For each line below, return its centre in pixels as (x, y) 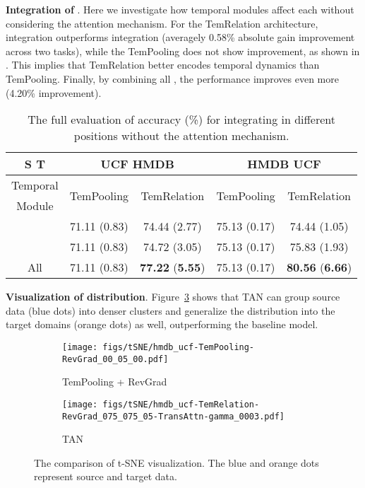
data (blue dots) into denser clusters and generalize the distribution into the (170, 310)
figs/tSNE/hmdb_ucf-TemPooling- (179, 347)
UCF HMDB (137, 164)
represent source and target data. (106, 476)
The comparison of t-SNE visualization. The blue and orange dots (176, 462)
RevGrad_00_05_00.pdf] (115, 359)
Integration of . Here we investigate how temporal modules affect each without (180, 9)
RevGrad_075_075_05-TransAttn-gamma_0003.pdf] (173, 416)
